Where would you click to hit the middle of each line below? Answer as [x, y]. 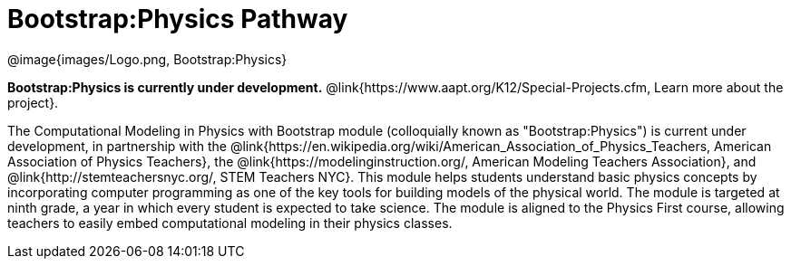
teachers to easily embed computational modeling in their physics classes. [230, 223]
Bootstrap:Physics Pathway [178, 19]
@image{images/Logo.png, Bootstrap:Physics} [147, 59]
